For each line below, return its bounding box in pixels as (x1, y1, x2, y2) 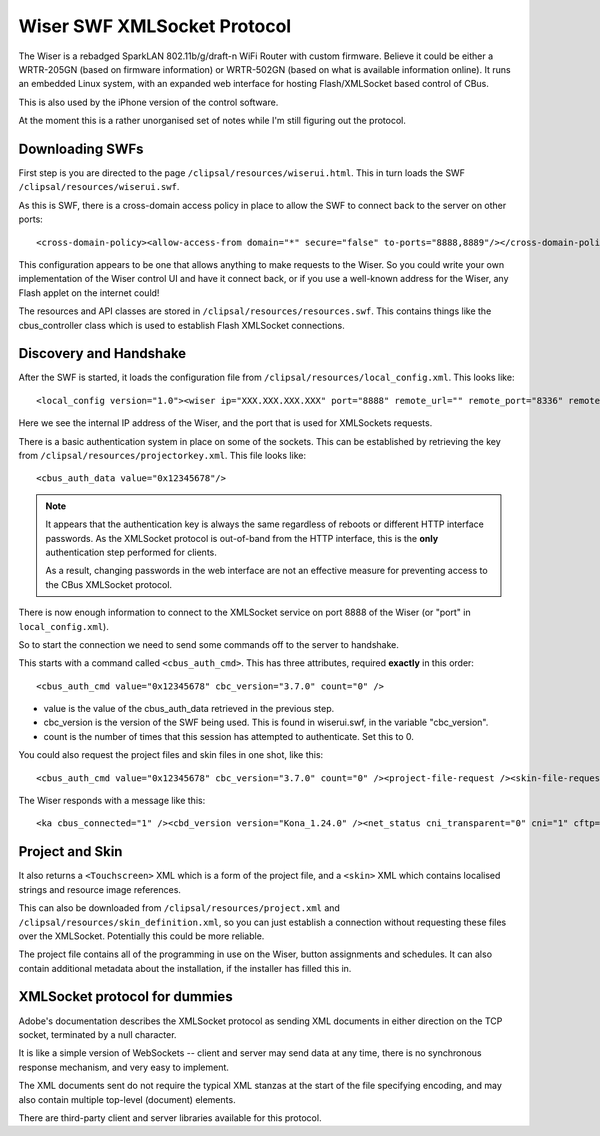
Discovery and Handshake (18, 345, 187, 362)
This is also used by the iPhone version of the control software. (18, 96, 279, 108)
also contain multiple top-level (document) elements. (18, 1093, 236, 1105)
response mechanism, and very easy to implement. (18, 1061, 230, 1073)
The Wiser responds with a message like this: (18, 795, 206, 807)
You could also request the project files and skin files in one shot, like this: (18, 749, 324, 761)
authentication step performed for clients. (45, 546, 217, 558)
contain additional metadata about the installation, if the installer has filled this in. (18, 962, 352, 974)
